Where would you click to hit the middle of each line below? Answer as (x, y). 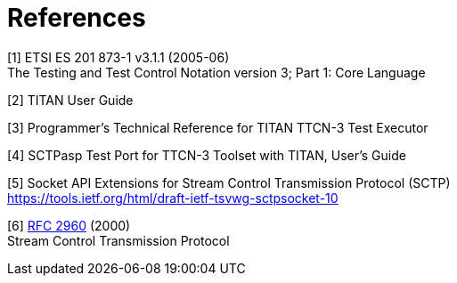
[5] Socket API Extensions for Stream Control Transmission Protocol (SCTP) (229, 182)
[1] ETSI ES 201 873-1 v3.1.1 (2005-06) (118, 57)
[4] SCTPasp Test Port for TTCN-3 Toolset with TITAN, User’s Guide (207, 155)
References (77, 18)
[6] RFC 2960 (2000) (69, 225)
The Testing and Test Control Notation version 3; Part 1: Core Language (216, 72)
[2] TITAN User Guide (70, 100)
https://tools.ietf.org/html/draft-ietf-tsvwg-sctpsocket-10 (173, 198)
